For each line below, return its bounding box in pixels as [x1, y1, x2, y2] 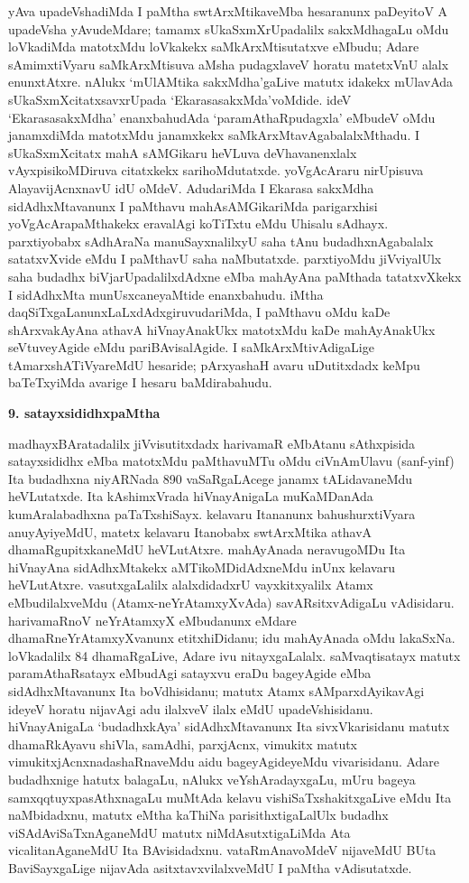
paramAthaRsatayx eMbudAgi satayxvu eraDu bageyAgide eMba [8, 664, 372, 683]
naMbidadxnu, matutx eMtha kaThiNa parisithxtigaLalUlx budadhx [8, 805, 389, 824]
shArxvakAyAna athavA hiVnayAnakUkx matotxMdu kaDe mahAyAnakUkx [8, 320, 436, 339]
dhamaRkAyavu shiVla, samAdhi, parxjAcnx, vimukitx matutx [8, 734, 358, 753]
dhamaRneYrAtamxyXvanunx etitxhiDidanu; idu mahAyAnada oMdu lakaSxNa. [8, 628, 455, 647]
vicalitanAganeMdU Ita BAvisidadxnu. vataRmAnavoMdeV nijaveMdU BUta [8, 841, 437, 860]
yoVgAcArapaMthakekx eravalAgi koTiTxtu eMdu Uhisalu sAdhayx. [8, 214, 389, 233]
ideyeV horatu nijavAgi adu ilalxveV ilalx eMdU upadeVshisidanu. [8, 699, 373, 718]
